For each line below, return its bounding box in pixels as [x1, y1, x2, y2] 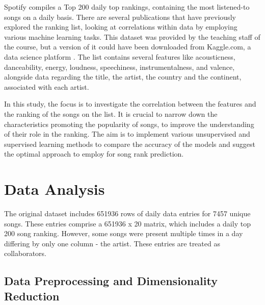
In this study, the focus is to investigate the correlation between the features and [4, 98, 256, 109]
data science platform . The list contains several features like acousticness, [4, 51, 235, 62]
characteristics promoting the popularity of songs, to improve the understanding [4, 118, 254, 129]
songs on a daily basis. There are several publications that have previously [4, 11, 236, 22]
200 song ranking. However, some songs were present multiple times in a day [4, 228, 243, 239]
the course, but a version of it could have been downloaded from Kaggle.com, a [4, 41, 251, 52]
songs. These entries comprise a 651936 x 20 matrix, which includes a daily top [4, 218, 251, 228]
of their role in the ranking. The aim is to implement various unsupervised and [4, 129, 250, 139]
